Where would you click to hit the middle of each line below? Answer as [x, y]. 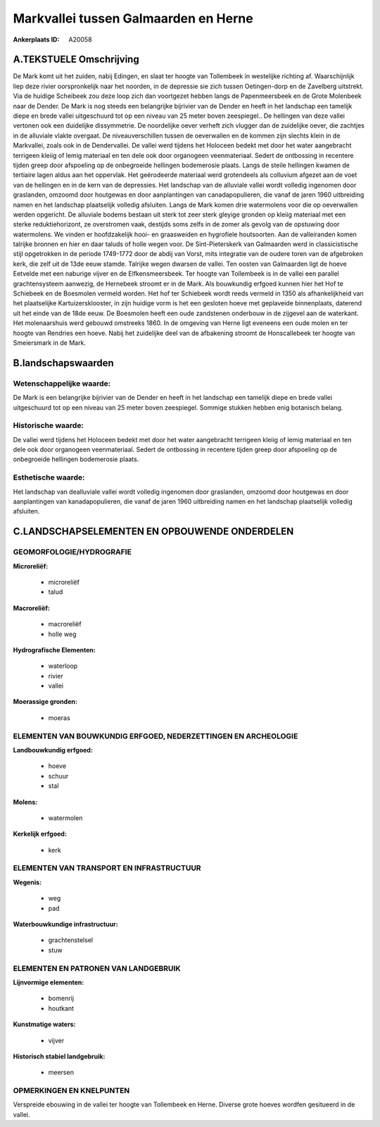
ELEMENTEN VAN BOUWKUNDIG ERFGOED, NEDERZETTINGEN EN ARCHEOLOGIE [156, 736]
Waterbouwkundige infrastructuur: [66, 925]
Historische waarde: [49, 425]
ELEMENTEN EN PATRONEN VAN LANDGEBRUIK [97, 968]
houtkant [61, 1008]
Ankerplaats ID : [36, 39]
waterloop [63, 666]
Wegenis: [27, 882]
